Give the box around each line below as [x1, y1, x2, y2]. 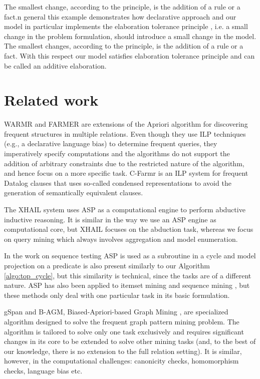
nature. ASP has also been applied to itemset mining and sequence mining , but [4, 280, 250, 290]
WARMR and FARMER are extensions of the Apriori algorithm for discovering [4, 119, 248, 129]
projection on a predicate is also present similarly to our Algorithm [4, 260, 210, 270]
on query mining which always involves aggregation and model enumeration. [4, 233, 238, 244]
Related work [4, 90, 99, 110]
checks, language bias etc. [4, 365, 83, 375]
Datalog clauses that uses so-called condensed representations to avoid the [4, 177, 231, 188]
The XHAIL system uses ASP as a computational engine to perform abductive [4, 204, 245, 215]
